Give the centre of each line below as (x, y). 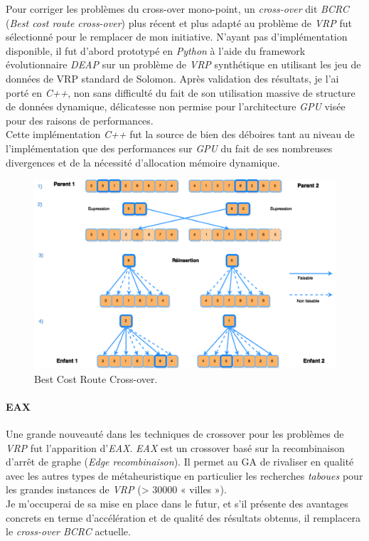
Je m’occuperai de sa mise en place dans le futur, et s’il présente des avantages (177, 503)
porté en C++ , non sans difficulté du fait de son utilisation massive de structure (181, 92)
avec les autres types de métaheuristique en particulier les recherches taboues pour (184, 475)
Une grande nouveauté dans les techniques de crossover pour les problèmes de (175, 433)
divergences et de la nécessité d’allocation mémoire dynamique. (143, 162)
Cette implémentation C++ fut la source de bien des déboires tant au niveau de (180, 134)
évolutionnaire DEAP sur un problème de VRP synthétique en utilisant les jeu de (183, 64)
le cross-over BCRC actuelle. (68, 531)
